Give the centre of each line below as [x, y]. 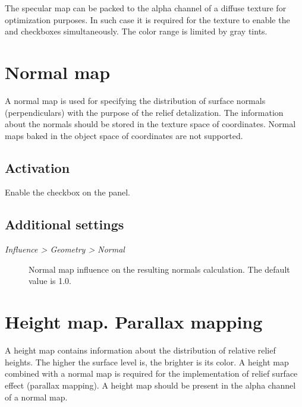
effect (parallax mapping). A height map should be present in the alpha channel [150, 385]
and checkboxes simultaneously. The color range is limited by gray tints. [136, 31]
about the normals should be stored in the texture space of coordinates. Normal [150, 124]
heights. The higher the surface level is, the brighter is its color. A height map [147, 362]
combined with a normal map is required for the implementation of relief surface [151, 373]
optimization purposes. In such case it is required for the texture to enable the [147, 19]
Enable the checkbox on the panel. [67, 192]
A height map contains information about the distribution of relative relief [140, 350]
